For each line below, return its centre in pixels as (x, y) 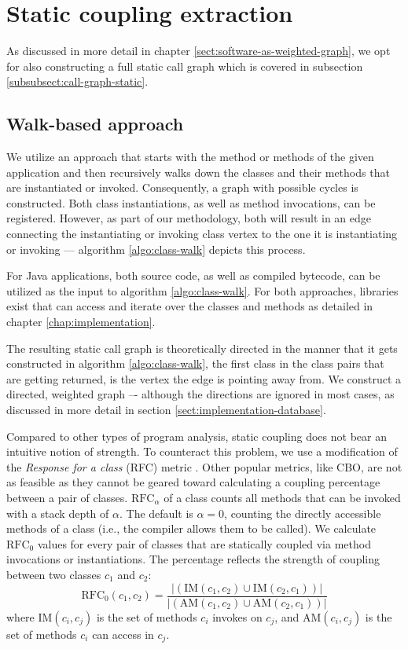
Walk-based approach (95, 124)
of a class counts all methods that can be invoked (282, 497)
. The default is (156, 513)
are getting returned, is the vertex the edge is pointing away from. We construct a (204, 378)
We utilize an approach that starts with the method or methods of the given (190, 157)
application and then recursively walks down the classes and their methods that (198, 172)
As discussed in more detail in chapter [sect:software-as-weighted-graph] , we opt (198, 51)
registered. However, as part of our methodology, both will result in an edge (189, 218)
